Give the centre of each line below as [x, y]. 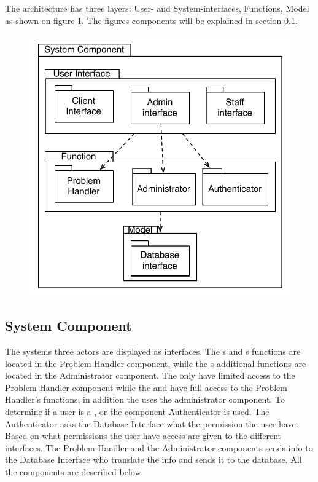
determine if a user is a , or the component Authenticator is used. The [137, 411]
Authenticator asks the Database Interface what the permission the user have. [152, 423]
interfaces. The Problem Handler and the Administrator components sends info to [159, 447]
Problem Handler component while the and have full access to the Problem [146, 387]
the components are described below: [74, 471]
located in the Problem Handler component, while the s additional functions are [156, 363]
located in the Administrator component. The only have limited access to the [150, 375]
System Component [68, 326]
